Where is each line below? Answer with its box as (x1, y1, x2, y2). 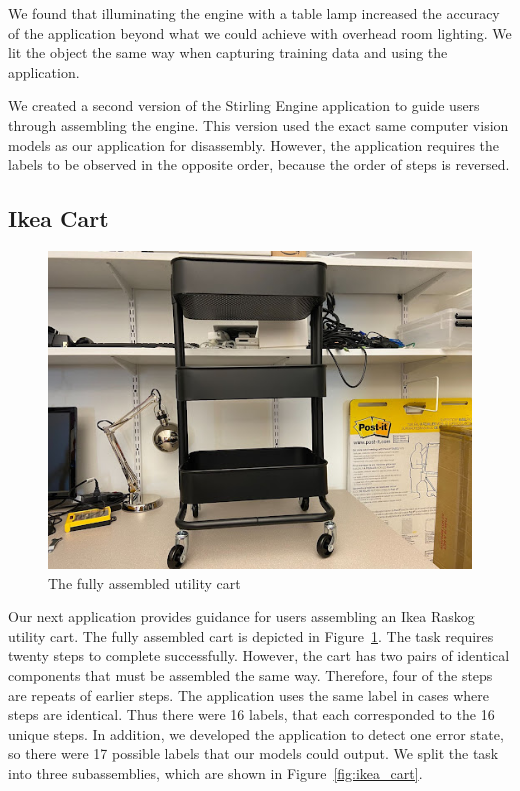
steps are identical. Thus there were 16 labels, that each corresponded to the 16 (8, 704, 495, 725)
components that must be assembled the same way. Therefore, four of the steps (8, 664, 493, 685)
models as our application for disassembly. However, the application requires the (8, 134, 500, 155)
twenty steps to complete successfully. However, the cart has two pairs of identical (8, 645, 510, 666)
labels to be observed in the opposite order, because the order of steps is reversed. (8, 154, 510, 175)
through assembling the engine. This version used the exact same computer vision (8, 114, 509, 135)
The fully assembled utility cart (48, 572, 241, 593)
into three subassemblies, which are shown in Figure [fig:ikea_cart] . (8, 762, 423, 783)
